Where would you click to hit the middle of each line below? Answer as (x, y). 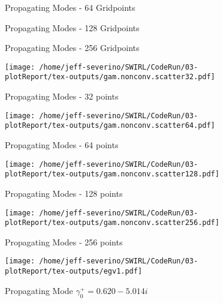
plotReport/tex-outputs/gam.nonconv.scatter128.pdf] (112, 174)
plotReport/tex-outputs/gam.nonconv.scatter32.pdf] (110, 77)
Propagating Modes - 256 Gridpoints (72, 48)
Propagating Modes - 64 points (62, 145)
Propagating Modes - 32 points (62, 96)
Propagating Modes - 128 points (64, 193)
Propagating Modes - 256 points (64, 241)
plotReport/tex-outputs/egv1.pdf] (74, 271)
